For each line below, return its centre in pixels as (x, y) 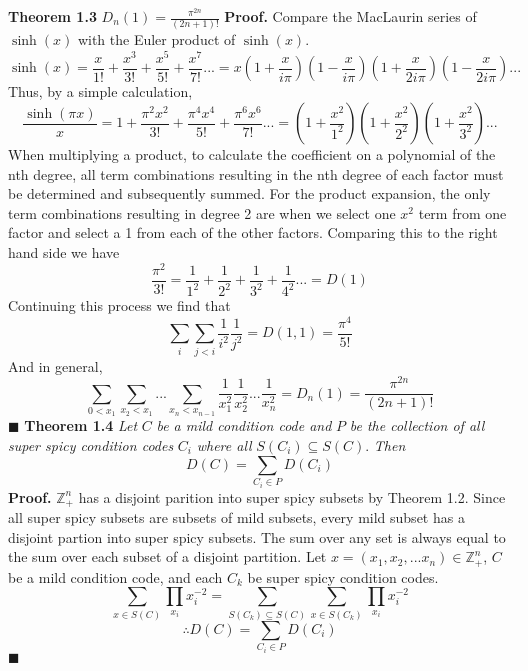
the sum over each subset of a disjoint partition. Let (167, 556)
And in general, (55, 365)
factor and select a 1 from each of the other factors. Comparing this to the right (253, 232)
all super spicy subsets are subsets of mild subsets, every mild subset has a (236, 517)
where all (224, 445)
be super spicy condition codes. (343, 576)
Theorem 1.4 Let (81, 425)
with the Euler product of (156, 39)
